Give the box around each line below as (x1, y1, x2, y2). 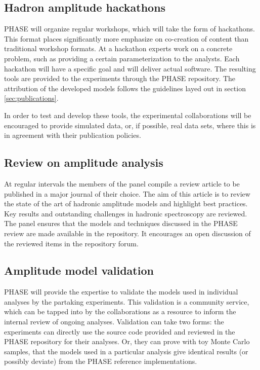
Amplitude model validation (4, 263, 154, 278)
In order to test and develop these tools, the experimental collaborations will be (4, 109, 251, 120)
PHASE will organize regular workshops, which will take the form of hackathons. (4, 23, 255, 34)
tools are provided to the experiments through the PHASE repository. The (4, 73, 236, 84)
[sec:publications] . (4, 93, 59, 103)
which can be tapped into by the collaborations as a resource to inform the (4, 306, 236, 317)
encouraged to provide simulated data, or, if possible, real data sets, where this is (4, 120, 256, 130)
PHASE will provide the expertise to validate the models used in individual (4, 286, 238, 297)
